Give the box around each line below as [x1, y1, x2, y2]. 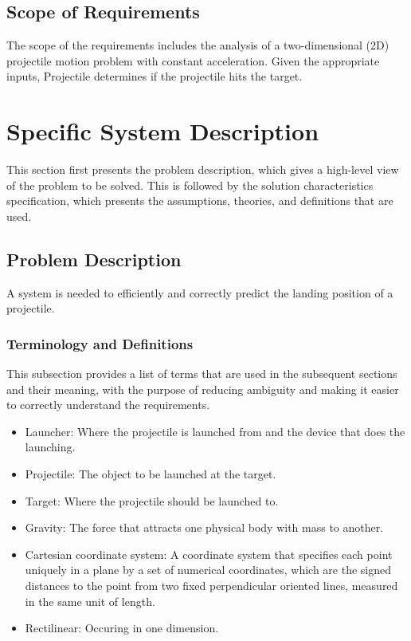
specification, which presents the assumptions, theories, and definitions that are [6, 192, 393, 209]
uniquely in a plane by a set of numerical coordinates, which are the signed [25, 561, 392, 578]
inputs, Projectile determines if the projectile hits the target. [6, 68, 303, 85]
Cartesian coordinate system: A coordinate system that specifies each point [25, 545, 393, 562]
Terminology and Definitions [6, 333, 194, 353]
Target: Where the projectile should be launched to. [25, 492, 279, 509]
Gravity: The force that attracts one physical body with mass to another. [25, 519, 384, 536]
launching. [25, 438, 76, 455]
